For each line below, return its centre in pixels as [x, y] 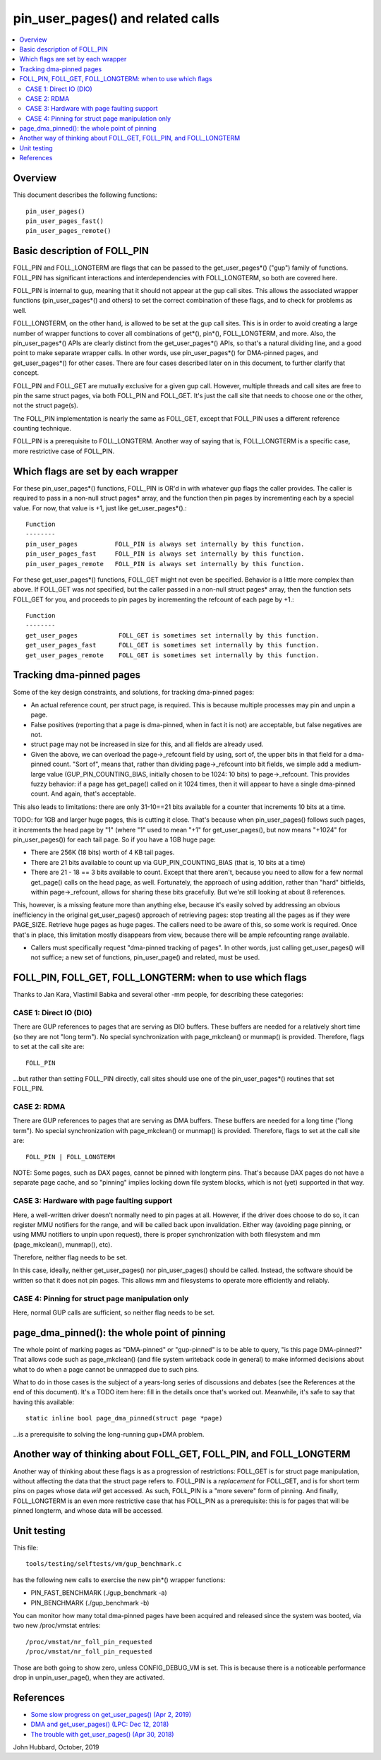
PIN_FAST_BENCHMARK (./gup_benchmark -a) [99, 1593]
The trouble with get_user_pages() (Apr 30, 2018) [102, 1734]
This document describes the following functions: [85, 195]
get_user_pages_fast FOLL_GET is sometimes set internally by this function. [173, 645]
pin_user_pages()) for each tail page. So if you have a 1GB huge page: [115, 839]
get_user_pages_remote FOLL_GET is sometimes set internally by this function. [173, 655]
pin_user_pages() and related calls [116, 18]
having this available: [43, 1402]
